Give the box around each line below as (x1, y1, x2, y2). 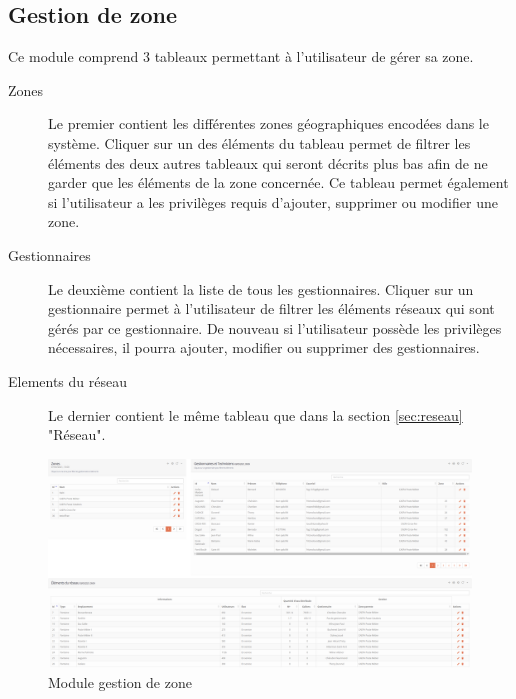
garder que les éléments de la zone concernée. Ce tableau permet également (48, 172, 509, 193)
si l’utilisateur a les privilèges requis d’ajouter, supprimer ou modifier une (48, 191, 498, 212)
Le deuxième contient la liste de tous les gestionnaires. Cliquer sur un (48, 278, 474, 299)
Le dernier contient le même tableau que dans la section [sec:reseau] (48, 404, 463, 425)
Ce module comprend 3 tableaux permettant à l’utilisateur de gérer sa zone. (8, 46, 474, 67)
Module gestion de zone (48, 671, 192, 692)
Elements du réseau (8, 370, 127, 391)
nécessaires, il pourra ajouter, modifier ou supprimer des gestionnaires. (48, 337, 480, 358)
